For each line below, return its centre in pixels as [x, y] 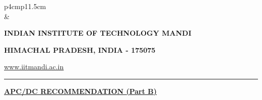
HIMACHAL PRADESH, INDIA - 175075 [80, 49]
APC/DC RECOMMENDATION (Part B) [81, 91]
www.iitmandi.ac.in [34, 67]
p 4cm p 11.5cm [25, 6]
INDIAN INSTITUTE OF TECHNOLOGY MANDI [98, 33]
